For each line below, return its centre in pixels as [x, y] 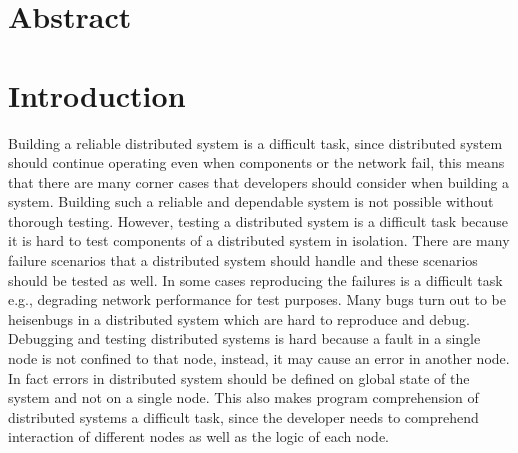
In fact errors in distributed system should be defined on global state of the [239, 377]
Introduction [97, 94]
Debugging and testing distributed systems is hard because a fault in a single [244, 338]
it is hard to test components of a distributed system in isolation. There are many [259, 240]
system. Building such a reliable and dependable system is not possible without [251, 201]
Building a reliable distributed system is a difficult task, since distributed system [255, 142]
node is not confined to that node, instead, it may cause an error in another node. [259, 358]
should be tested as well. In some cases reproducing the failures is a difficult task [255, 279]
